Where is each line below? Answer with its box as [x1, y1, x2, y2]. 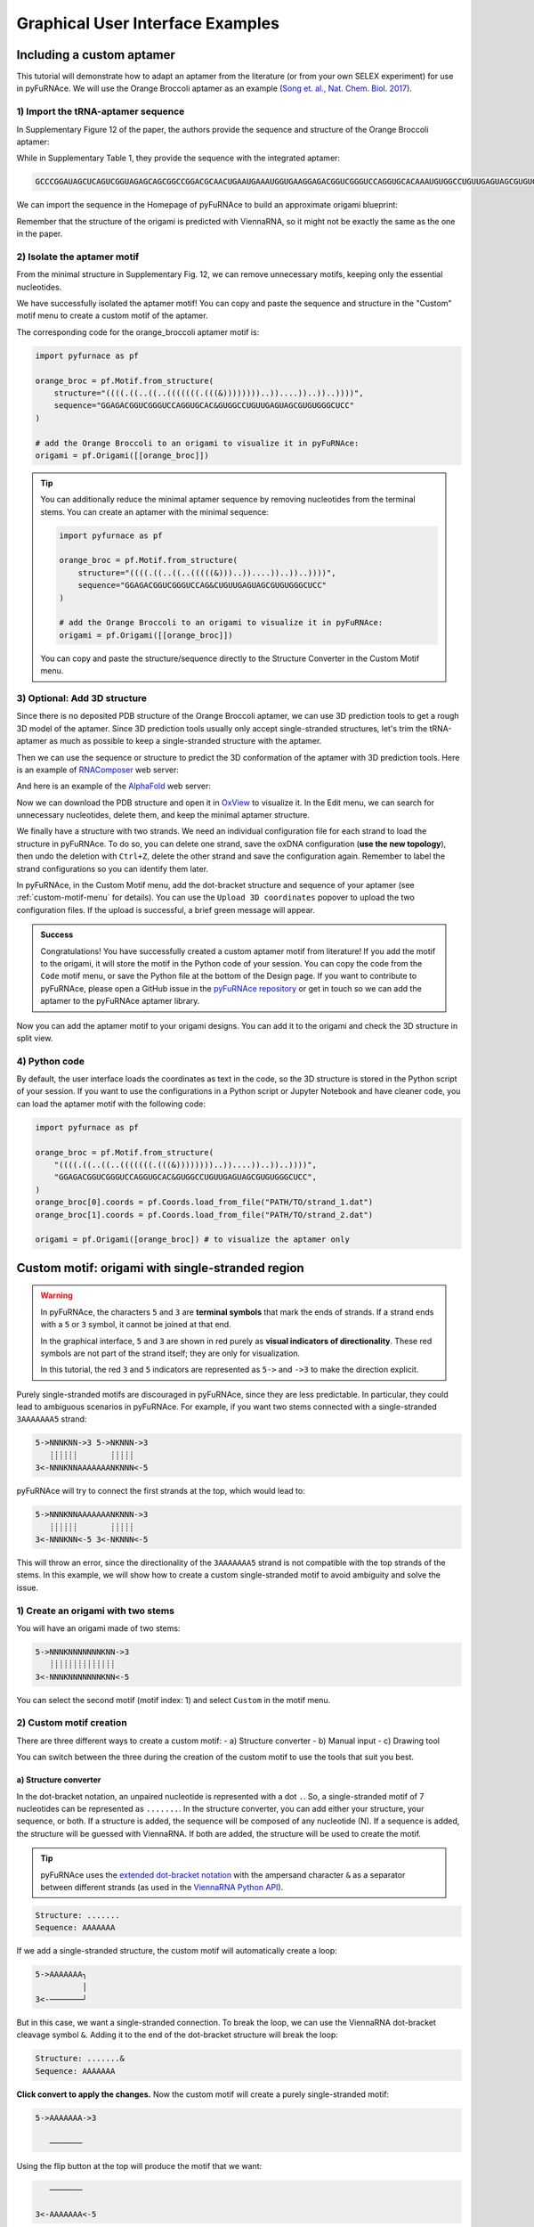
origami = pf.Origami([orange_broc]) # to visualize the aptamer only [35, 1235, 351, 1244]
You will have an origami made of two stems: [16, 1622, 181, 1634]
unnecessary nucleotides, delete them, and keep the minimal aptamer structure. [16, 810, 311, 820]
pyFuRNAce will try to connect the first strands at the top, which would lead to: [16, 1486, 306, 1497]
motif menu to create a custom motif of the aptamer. [16, 310, 208, 321]
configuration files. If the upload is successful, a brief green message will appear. [16, 904, 315, 915]
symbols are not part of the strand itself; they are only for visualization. [40, 1348, 301, 1358]
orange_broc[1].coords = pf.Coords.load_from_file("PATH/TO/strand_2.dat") [35, 1210, 374, 1220]
